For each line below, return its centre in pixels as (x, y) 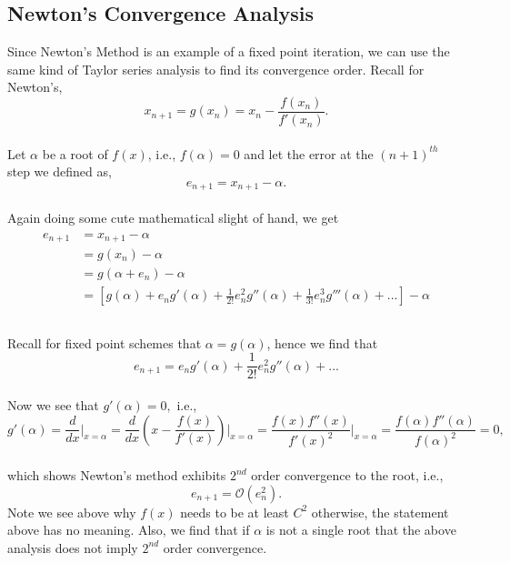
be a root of (75, 153)
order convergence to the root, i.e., (347, 475)
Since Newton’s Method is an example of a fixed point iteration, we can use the (229, 51)
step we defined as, (60, 171)
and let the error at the (309, 153)
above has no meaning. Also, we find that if (129, 530)
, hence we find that (322, 342)
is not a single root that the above (361, 530)
